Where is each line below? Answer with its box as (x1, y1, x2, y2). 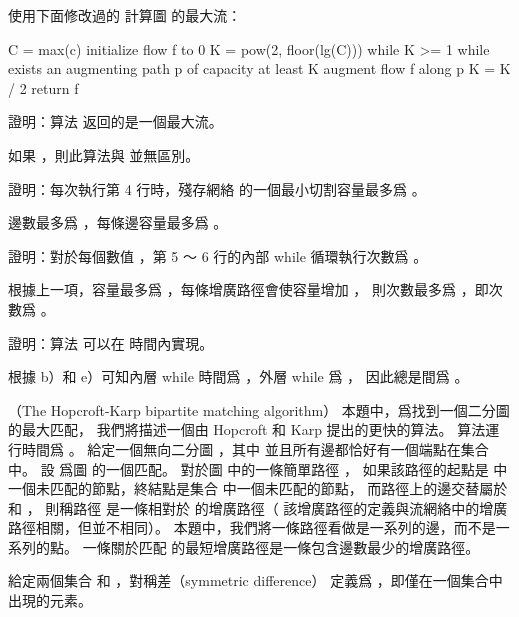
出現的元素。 (8, 590, 92, 611)
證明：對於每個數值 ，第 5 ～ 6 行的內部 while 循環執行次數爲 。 (8, 245, 428, 266)
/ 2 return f (8, 77, 79, 98)
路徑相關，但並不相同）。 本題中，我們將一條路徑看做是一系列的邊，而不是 (8, 517, 496, 538)
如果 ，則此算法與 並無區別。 (8, 144, 200, 165)
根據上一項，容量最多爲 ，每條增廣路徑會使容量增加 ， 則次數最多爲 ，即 (8, 279, 489, 300)
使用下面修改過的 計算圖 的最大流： (8, 5, 242, 25)
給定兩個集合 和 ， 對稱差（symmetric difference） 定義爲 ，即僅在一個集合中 (8, 570, 503, 591)
